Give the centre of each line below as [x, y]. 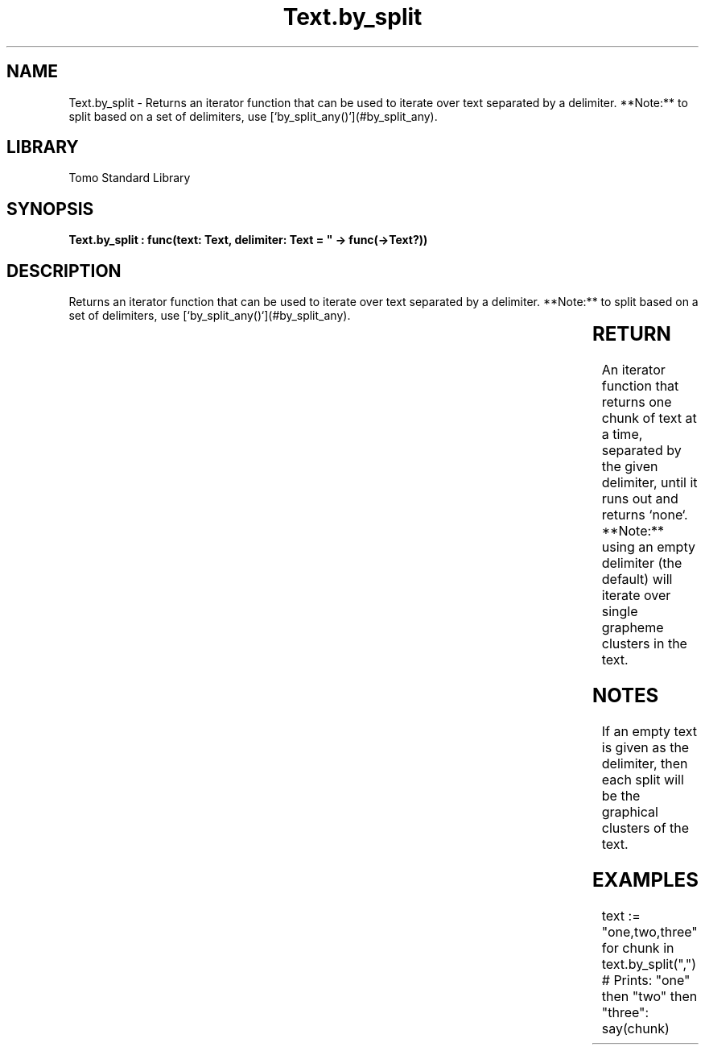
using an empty [648, 547]
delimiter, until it [649, 483]
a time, [622, 434]
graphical [630, 811]
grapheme [633, 628]
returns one [637, 402]
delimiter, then [645, 763]
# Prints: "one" [646, 980]
